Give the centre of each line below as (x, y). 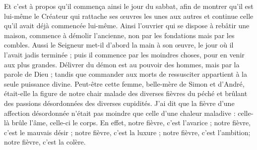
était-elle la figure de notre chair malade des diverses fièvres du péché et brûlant (126, 93)
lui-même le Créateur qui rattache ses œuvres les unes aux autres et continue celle (129, 16)
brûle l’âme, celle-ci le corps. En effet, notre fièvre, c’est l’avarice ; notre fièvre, (131, 123)
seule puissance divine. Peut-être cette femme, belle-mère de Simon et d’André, (124, 83)
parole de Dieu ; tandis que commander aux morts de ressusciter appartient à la (126, 74)
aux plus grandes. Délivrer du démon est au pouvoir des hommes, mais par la (122, 64)
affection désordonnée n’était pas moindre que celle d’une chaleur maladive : (120, 113)
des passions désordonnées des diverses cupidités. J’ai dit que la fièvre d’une (119, 103)
